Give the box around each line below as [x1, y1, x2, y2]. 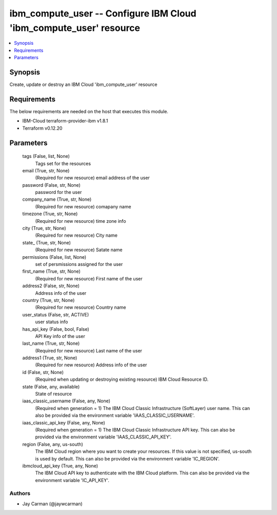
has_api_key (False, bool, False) [22, 326, 89, 332]
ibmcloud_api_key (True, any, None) [22, 463, 98, 469]
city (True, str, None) [22, 225, 66, 232]
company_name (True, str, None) [22, 196, 92, 203]
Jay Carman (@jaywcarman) [22, 501, 83, 507]
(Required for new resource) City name [35, 232, 118, 239]
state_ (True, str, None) [22, 239, 71, 245]
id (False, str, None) [22, 369, 64, 375]
